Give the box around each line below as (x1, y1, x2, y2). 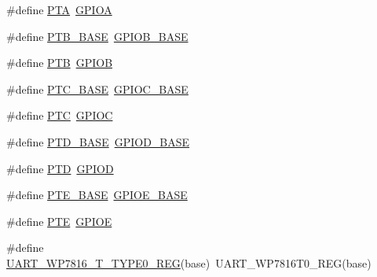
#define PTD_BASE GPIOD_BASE (6, 133, 190, 150)
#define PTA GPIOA (6, 2, 112, 17)
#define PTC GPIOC (6, 107, 113, 124)
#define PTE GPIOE (6, 212, 112, 229)
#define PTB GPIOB (6, 54, 113, 71)
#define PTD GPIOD (6, 160, 114, 176)
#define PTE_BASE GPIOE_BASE (6, 187, 188, 203)
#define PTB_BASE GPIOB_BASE (6, 28, 188, 44)
